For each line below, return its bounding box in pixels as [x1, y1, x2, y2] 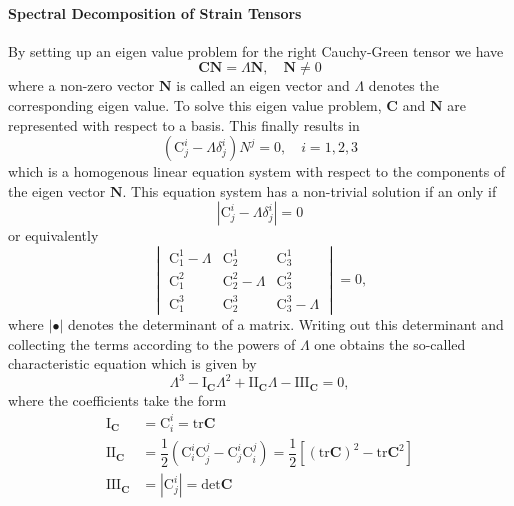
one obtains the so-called [314, 333, 466, 354]
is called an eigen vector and [176, 75, 350, 96]
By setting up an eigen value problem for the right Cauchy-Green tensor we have [8, 40, 504, 61]
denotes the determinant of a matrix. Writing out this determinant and [67, 314, 504, 335]
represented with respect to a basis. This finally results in [8, 114, 360, 135]
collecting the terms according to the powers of [8, 333, 296, 354]
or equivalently [8, 225, 99, 246]
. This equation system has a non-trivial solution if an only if [122, 180, 497, 201]
